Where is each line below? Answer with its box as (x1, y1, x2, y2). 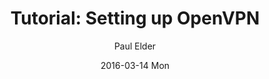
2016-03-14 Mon (100, 59, 170, 71)
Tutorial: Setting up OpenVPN (10, 7, 260, 30)
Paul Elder (113, 40, 157, 52)
